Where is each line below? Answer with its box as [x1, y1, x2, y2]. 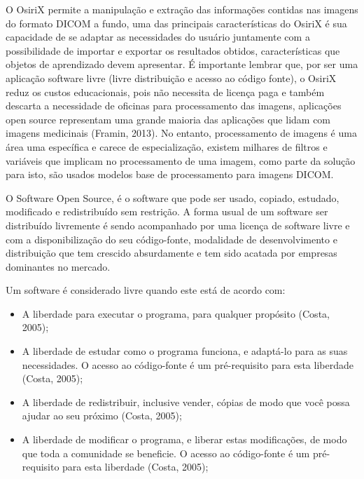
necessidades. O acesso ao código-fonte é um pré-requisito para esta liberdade [22, 357, 353, 372]
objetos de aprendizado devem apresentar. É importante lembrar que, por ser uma [6, 57, 358, 72]
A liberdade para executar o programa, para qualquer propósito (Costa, [22, 306, 330, 321]
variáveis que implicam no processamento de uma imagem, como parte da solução [6, 153, 356, 168]
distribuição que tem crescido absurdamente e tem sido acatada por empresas [6, 245, 337, 260]
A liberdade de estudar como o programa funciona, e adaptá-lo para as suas [22, 344, 348, 358]
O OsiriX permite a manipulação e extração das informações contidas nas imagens [6, 2, 358, 16]
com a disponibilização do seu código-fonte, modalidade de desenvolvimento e [6, 231, 337, 246]
